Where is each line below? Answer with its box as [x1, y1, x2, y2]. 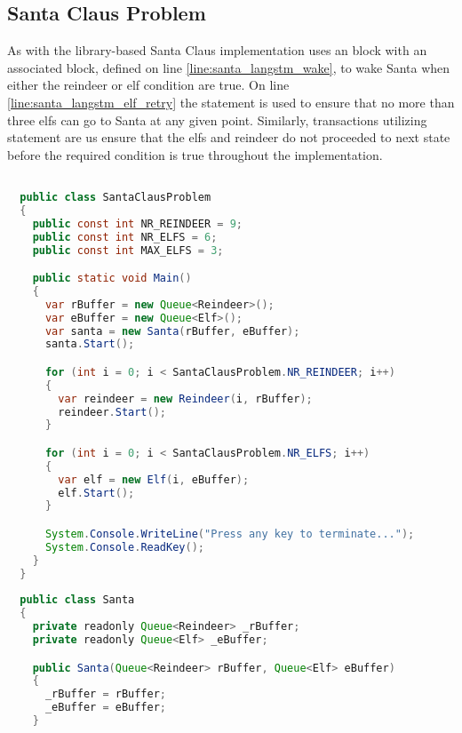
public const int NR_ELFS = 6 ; [32, 230, 218, 243]
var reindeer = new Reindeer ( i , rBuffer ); [58, 392, 313, 405]
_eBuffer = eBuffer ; [44, 701, 167, 714]
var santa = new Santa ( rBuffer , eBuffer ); [44, 324, 300, 338]
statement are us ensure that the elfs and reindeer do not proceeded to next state [7, 128, 450, 147]
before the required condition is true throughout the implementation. [7, 145, 383, 163]
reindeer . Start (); [58, 405, 166, 418]
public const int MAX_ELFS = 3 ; [32, 243, 224, 257]
